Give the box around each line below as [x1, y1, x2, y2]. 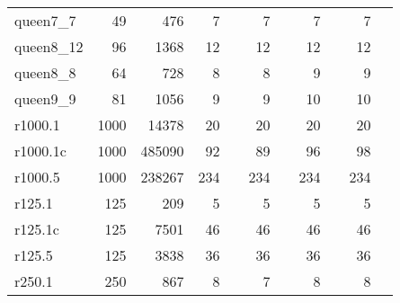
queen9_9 [14, 88, 76, 109]
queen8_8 [14, 62, 76, 83]
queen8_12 [14, 36, 84, 57]
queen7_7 [14, 10, 76, 31]
